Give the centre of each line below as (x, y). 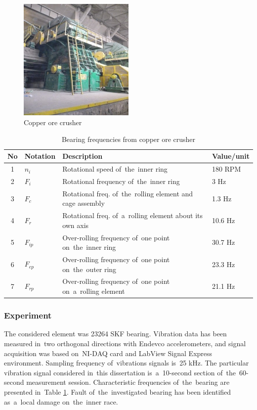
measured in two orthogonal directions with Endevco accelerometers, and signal (125, 343)
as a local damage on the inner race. (61, 401)
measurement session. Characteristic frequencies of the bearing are (128, 382)
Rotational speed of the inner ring (115, 169)
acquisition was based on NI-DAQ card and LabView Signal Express (108, 353)
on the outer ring (89, 269)
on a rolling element (94, 291)
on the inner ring (89, 247)
